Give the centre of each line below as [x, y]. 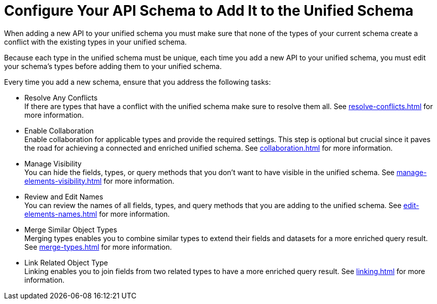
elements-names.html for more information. [97, 214]
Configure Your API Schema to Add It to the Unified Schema [209, 11]
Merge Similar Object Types [71, 229]
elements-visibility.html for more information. [99, 181]
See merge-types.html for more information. [98, 247]
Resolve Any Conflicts [61, 97]
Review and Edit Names [64, 196]
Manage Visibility [53, 163]
